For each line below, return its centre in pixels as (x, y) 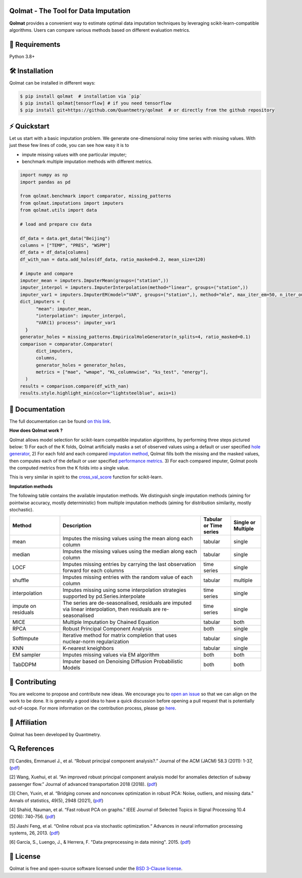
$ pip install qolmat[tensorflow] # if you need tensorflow (96, 103)
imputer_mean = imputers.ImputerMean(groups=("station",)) (94, 281)
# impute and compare (47, 273)
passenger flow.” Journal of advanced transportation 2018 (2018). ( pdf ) (83, 784)
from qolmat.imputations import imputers (72, 203)
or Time (213, 526)
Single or (244, 522)
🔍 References (32, 749)
